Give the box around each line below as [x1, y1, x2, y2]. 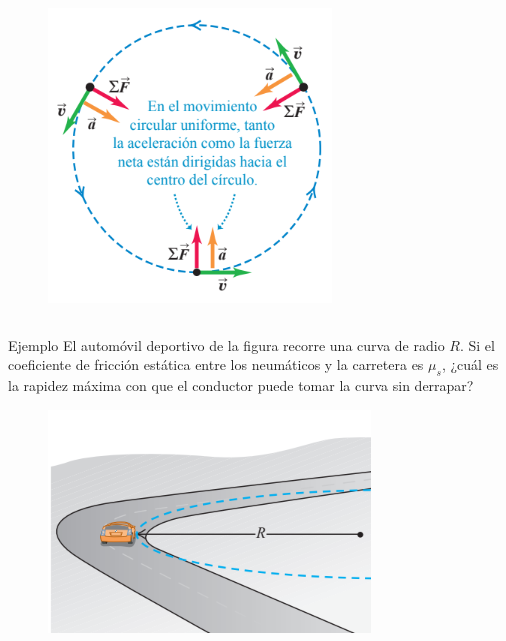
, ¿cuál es [441, 354, 499, 375]
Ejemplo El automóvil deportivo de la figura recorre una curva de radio [8, 334, 445, 355]
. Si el [459, 334, 495, 355]
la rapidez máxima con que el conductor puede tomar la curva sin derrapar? [8, 374, 474, 395]
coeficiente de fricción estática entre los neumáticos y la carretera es [8, 354, 424, 375]
